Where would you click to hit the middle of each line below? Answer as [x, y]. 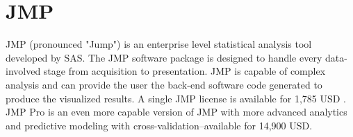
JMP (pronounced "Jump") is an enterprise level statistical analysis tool [159, 44]
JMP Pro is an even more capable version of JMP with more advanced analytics [176, 112]
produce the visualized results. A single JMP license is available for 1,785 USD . [176, 98]
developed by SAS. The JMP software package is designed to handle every [164, 57]
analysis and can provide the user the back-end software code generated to [164, 84]
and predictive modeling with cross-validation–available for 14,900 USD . [159, 125]
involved [23, 71]
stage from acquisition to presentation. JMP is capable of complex [184, 71]
